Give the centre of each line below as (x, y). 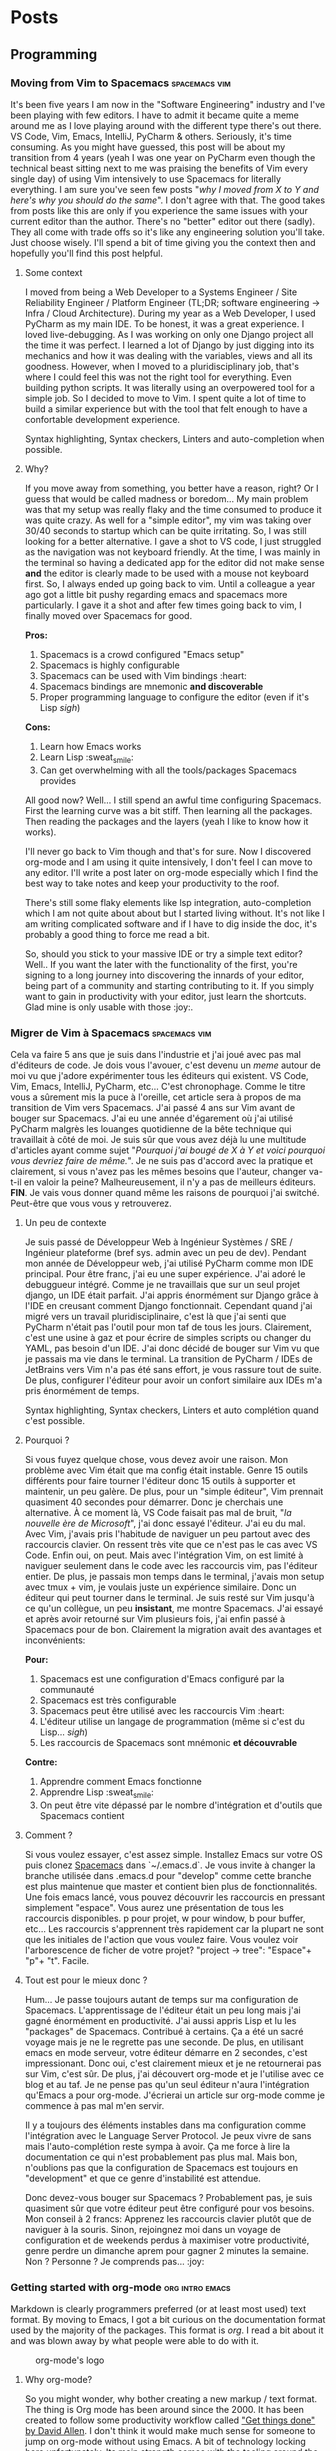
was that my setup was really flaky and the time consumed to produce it (173, 509)
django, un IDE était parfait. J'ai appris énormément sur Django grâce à (171, 1295)
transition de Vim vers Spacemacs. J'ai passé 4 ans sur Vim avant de (153, 1107)
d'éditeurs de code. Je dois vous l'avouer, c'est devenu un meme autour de (166, 1065)
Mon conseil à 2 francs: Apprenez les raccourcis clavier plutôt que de (168, 2218)
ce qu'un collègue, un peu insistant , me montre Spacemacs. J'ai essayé (174, 1608)
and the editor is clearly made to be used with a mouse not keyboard (166, 573)
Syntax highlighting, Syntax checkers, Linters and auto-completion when (174, 438)
